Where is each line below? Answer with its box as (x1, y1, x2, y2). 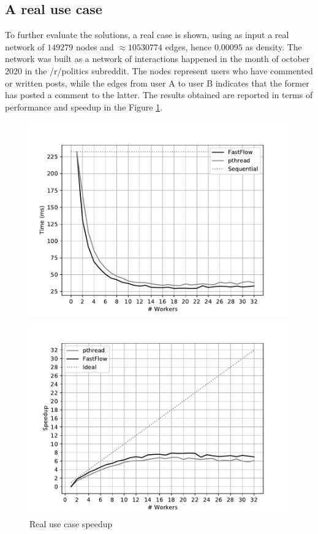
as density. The (245, 40, 302, 53)
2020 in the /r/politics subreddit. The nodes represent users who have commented (5, 64, 313, 77)
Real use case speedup (29, 517, 113, 530)
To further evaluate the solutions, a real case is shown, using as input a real (5, 28, 289, 41)
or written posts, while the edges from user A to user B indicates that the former (5, 76, 309, 89)
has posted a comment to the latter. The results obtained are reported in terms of (5, 88, 313, 101)
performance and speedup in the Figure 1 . (5, 100, 163, 113)
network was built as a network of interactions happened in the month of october (5, 52, 310, 65)
